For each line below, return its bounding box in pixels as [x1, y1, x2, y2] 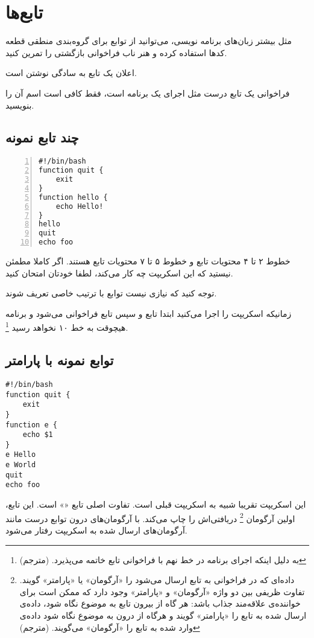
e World [5, 461, 36, 470]
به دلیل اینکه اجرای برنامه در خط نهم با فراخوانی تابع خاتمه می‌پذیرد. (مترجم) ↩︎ [19, 553, 306, 566]
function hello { [39, 193, 108, 202]
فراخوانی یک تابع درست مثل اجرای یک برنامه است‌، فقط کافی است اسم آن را [5, 86, 290, 99]
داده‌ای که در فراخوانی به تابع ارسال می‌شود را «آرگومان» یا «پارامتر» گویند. [19, 573, 295, 586]
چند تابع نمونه [5, 128, 79, 147]
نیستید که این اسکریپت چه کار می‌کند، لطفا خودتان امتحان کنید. [5, 266, 233, 279]
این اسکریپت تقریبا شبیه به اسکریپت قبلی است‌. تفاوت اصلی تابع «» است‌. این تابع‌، [5, 498, 306, 511]
